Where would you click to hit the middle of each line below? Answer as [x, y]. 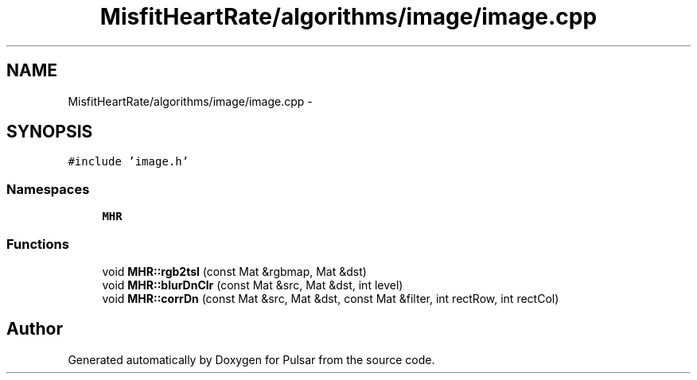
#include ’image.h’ [128, 162]
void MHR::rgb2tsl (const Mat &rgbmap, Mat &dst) [234, 271]
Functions [38, 244]
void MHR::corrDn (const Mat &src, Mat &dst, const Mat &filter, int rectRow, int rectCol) [331, 298]
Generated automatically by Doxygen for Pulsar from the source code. [251, 359]
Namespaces [48, 189]
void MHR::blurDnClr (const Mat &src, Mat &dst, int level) [253, 285]
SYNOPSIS [50, 132]
